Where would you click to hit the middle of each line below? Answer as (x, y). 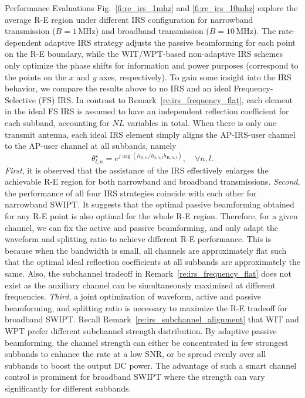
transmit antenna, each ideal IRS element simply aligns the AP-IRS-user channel (150, 134)
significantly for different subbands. (68, 388)
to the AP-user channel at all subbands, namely (91, 146)
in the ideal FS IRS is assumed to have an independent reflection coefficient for (147, 111)
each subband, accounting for (57, 122)
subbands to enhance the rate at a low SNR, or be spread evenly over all (135, 354)
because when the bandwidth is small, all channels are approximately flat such (146, 250)
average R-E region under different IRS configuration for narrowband (129, 19)
